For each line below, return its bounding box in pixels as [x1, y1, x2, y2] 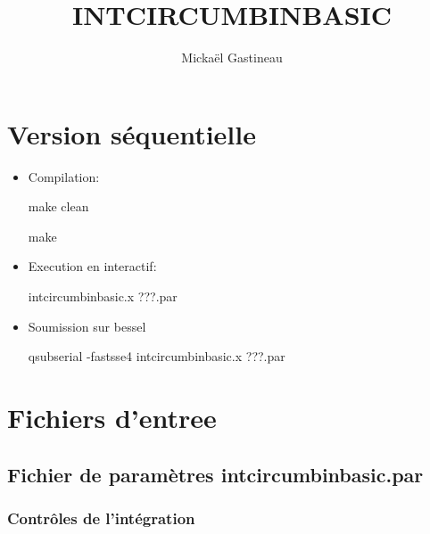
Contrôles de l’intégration [7, 506, 195, 529]
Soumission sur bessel [28, 316, 146, 335]
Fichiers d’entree [7, 399, 217, 435]
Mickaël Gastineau [181, 48, 283, 67]
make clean [28, 197, 89, 216]
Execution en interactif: [28, 257, 157, 275]
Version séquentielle [7, 115, 256, 152]
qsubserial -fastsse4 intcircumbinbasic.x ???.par [28, 347, 285, 366]
